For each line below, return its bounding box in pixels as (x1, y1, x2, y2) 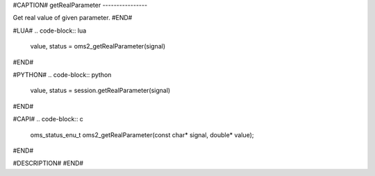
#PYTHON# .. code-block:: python (12, 70, 112, 79)
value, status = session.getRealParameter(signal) (30, 87, 171, 95)
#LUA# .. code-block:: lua (12, 26, 87, 35)
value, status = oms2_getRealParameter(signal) (30, 42, 166, 51)
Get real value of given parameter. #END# (12, 14, 133, 22)
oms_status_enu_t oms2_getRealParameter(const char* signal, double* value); (30, 130, 254, 139)
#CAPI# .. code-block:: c (12, 115, 83, 123)
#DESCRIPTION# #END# (12, 159, 83, 168)
